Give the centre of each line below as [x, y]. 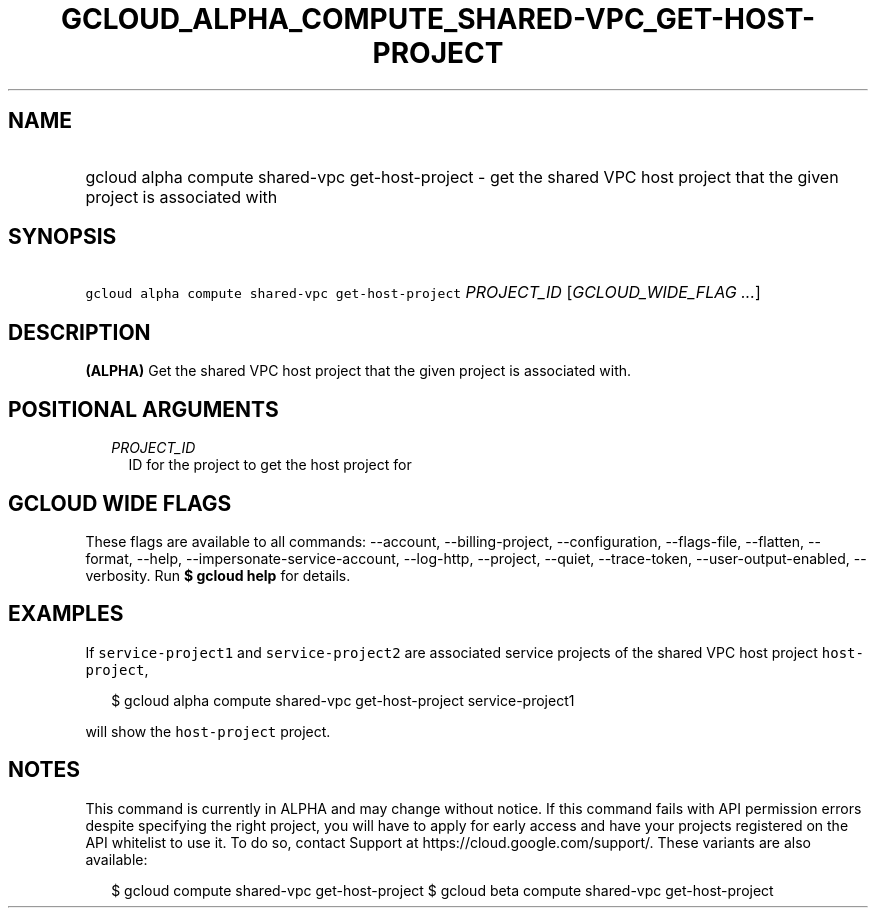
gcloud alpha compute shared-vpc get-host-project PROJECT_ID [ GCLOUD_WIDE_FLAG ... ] [423, 292]
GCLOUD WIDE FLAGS [120, 503]
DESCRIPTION [79, 332]
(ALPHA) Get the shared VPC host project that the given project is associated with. [358, 371]
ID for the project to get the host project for [270, 465]
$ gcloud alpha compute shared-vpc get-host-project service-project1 [343, 700]
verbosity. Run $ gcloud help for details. [218, 575]
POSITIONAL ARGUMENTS [143, 409]
